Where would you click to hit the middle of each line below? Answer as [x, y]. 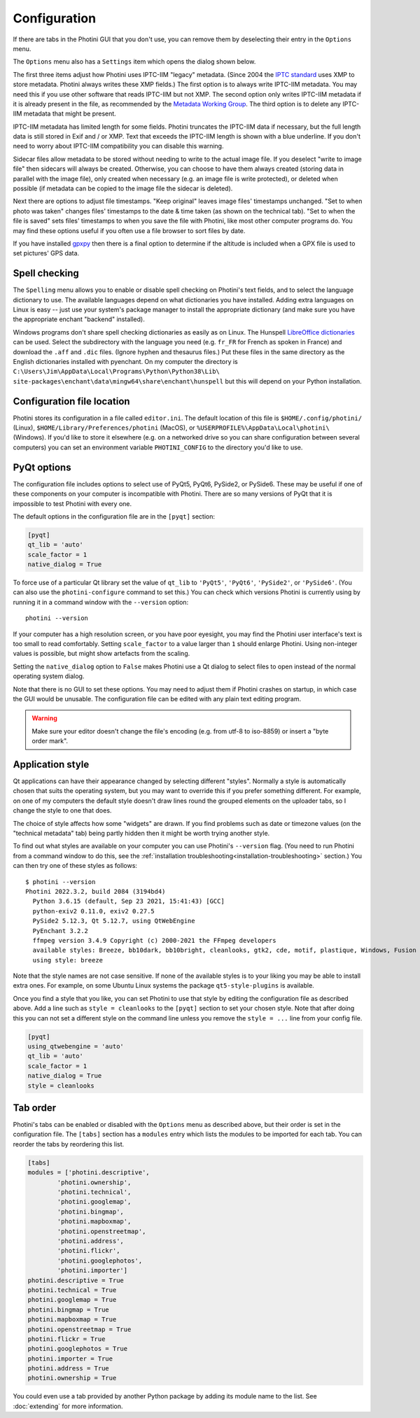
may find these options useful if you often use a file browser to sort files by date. [129, 230]
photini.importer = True [70, 1359]
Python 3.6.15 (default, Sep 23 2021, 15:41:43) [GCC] [129, 901]
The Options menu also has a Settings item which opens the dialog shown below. [134, 62]
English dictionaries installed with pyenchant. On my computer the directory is [125, 361]
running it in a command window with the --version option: [101, 602]
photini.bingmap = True [69, 1310]
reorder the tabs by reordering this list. [69, 1144]
